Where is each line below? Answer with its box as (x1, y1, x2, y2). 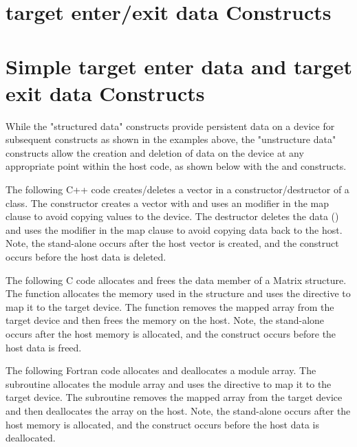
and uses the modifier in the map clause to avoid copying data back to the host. (6, 222, 343, 237)
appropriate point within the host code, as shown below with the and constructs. (6, 159, 347, 173)
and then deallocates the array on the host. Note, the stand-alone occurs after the (6, 403, 351, 417)
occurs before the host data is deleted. (6, 250, 166, 264)
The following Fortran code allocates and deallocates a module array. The (6, 363, 316, 378)
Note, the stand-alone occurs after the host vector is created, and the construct (6, 236, 339, 250)
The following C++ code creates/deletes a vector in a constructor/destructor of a (6, 182, 349, 197)
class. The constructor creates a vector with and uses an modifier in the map (6, 195, 329, 210)
